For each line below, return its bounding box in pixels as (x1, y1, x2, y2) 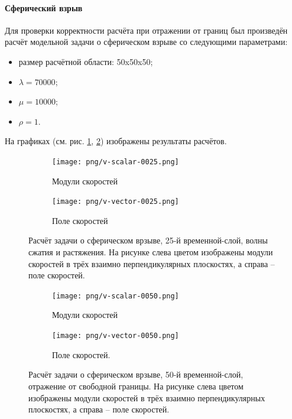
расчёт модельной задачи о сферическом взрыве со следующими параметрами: (5, 35, 288, 48)
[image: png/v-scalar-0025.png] (52, 157, 179, 166)
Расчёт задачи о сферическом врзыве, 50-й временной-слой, (28, 368, 244, 381)
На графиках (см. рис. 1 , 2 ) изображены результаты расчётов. (5, 135, 227, 147)
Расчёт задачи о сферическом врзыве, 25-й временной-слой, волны (28, 234, 268, 246)
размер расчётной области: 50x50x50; (18, 55, 153, 67)
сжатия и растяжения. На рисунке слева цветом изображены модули (28, 246, 273, 258)
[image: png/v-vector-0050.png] (52, 332, 179, 340)
